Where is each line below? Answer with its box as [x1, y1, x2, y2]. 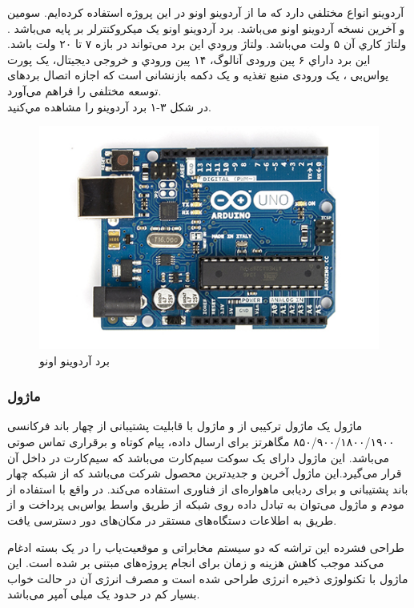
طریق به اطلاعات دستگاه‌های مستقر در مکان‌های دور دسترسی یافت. [7, 512, 337, 529]
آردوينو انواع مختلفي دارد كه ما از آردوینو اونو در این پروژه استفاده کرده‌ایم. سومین [7, 4, 404, 20]
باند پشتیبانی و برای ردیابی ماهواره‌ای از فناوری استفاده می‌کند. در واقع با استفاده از [7, 480, 408, 497]
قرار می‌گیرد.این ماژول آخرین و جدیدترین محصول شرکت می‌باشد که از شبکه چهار [7, 465, 402, 481]
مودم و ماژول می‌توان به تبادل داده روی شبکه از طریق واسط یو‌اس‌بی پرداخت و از [7, 496, 404, 513]
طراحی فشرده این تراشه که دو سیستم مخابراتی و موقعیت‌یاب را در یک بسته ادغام [7, 538, 404, 555]
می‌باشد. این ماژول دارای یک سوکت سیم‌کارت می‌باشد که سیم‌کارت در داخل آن [7, 449, 390, 465]
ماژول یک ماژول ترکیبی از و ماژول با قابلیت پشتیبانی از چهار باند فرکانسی [7, 417, 363, 434]
